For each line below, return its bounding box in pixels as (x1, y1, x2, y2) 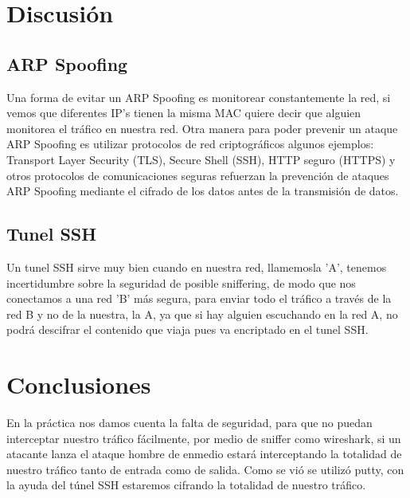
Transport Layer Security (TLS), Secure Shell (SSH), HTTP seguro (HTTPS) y (6, 151, 396, 167)
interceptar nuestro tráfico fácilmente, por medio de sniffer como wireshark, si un (6, 429, 401, 446)
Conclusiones (6, 368, 151, 401)
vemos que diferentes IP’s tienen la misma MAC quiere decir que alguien (6, 104, 361, 121)
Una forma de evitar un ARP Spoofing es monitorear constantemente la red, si (6, 88, 391, 105)
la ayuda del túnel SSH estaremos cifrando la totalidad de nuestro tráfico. (6, 476, 366, 493)
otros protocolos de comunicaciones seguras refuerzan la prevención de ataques (6, 167, 389, 183)
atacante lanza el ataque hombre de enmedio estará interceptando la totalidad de (6, 445, 402, 462)
